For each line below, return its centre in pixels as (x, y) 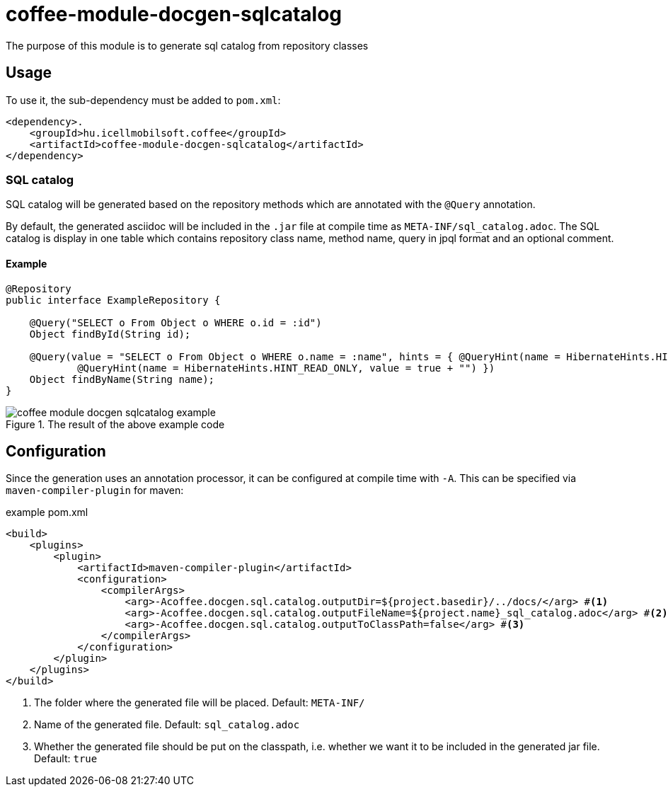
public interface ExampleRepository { (113, 300)
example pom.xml (47, 512)
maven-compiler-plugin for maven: (95, 490)
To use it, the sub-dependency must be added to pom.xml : (143, 100)
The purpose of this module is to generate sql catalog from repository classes (187, 45)
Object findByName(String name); (122, 379)
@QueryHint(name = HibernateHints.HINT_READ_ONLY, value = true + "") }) (286, 368)
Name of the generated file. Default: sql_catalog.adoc (167, 725)
